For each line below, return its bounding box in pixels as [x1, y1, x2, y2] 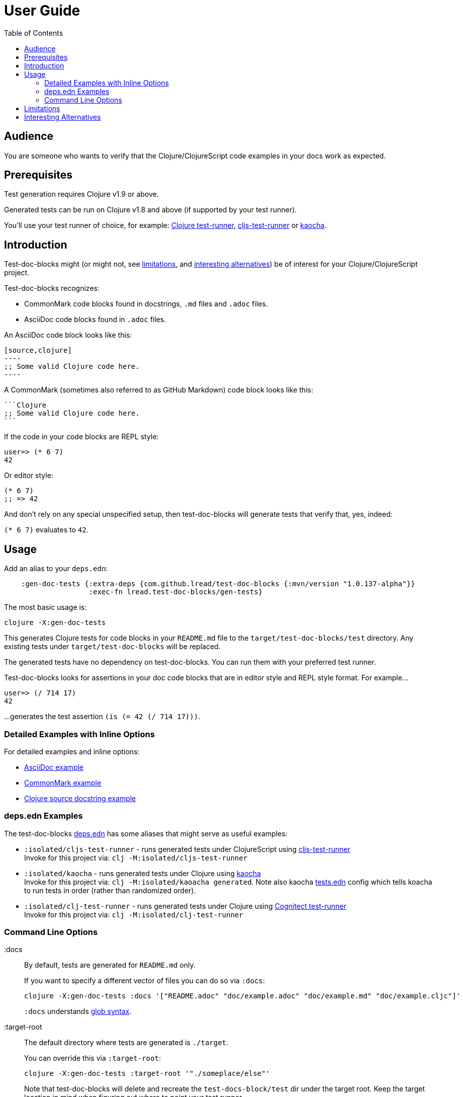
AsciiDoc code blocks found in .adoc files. [24, 315, 166, 324]
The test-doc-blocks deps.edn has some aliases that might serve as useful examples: [4, 829, 288, 838]
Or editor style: [4, 471, 53, 480]
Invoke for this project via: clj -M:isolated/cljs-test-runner [24, 853, 248, 862]
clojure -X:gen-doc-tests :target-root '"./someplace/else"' [24, 1069, 270, 1078]
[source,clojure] [4, 346, 72, 355]
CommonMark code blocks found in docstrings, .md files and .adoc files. [24, 299, 268, 308]
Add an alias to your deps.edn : [4, 564, 108, 573]
